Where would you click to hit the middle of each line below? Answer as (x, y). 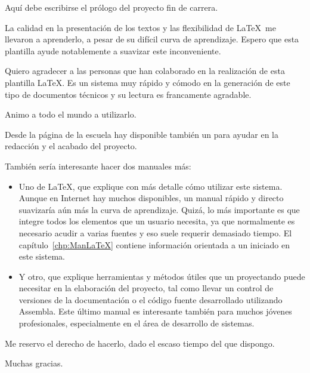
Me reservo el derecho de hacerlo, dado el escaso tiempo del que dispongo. (140, 343)
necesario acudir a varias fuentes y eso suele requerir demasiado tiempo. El (155, 232)
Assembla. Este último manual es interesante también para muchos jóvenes (155, 311)
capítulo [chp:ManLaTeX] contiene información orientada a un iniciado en (154, 244)
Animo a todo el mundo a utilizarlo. (71, 114)
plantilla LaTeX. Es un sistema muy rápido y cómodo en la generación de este (148, 82)
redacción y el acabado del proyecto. (71, 146)
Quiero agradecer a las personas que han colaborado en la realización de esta (145, 71)
